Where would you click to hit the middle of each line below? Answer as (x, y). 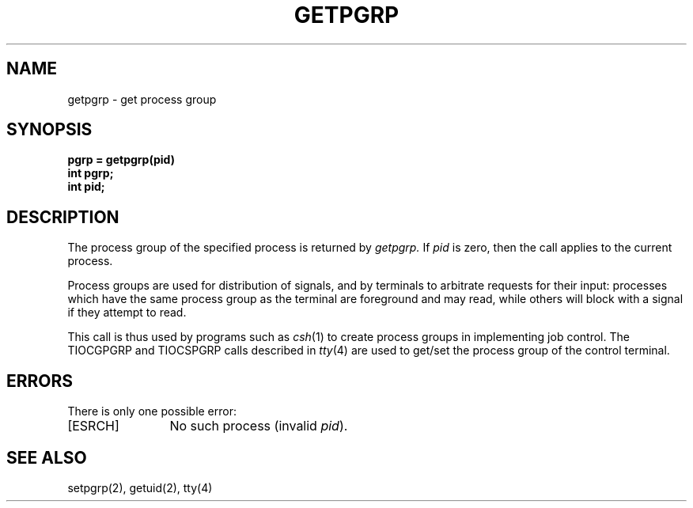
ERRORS (40, 381)
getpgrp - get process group (142, 99)
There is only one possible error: (152, 411)
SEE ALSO (47, 457)
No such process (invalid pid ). (259, 426)
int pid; (86, 187)
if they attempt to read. (127, 313)
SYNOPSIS (49, 130)
